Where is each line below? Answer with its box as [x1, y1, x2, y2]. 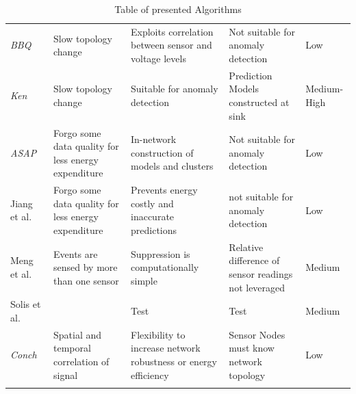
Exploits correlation [131, 24, 214, 38]
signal [53, 367, 78, 382]
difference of [229, 253, 280, 267]
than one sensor [53, 273, 119, 287]
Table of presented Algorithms [114, 2, 242, 16]
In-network [131, 132, 177, 146]
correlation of [53, 354, 110, 368]
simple [131, 273, 157, 287]
